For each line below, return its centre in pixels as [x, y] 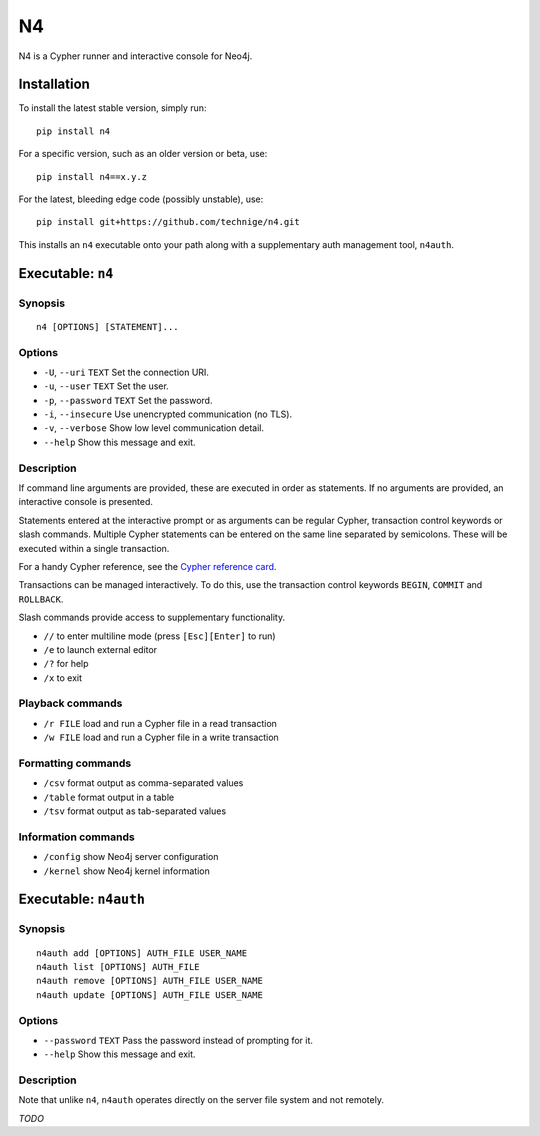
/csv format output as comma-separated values [143, 783]
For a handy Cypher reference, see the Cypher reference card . [147, 566]
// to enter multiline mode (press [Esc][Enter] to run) [159, 636]
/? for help [66, 664]
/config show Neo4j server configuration [131, 857]
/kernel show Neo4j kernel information [126, 871]
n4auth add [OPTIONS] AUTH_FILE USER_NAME [142, 953]
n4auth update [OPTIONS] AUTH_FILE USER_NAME [150, 994]
